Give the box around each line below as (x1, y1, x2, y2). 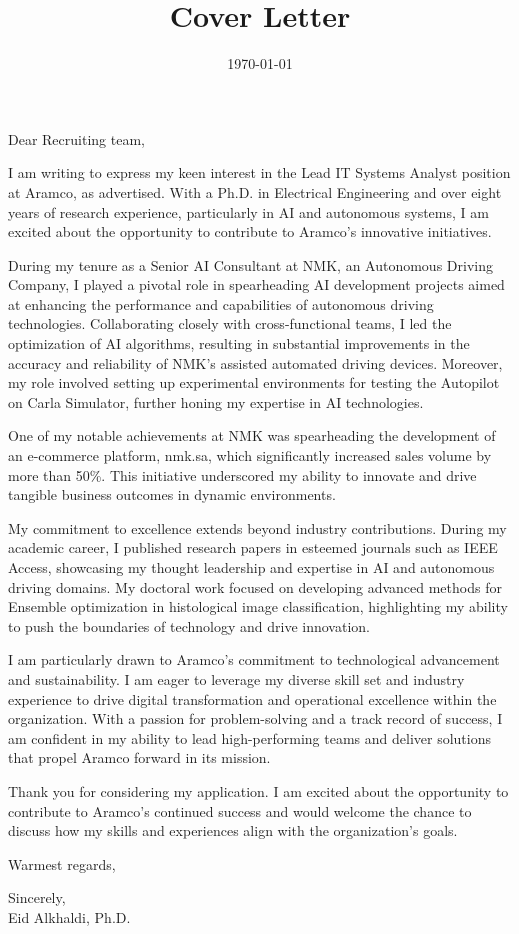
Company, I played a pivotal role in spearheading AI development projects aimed (8, 274, 505, 295)
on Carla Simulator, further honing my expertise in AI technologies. (8, 391, 424, 412)
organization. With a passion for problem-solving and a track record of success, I (8, 708, 503, 729)
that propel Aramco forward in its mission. (8, 747, 271, 768)
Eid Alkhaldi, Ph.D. (8, 906, 131, 927)
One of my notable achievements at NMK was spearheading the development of (8, 425, 496, 446)
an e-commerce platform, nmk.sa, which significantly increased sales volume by (8, 445, 492, 466)
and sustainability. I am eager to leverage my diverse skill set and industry (8, 668, 465, 689)
